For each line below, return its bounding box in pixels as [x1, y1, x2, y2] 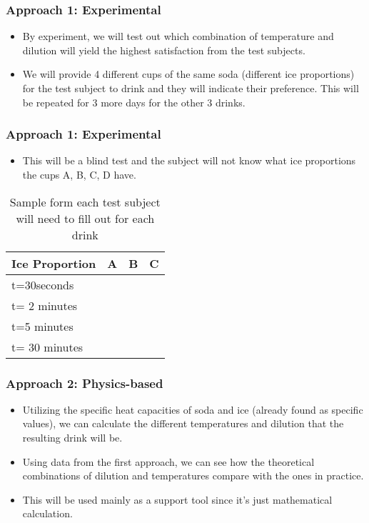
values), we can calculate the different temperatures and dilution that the [22, 416, 344, 431]
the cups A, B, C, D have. [22, 167, 136, 181]
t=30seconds [11, 276, 74, 293]
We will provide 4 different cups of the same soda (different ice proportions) [22, 66, 355, 81]
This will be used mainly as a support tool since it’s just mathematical [22, 492, 333, 507]
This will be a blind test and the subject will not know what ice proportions [22, 153, 356, 168]
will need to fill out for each [16, 209, 155, 226]
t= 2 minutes [11, 297, 78, 314]
